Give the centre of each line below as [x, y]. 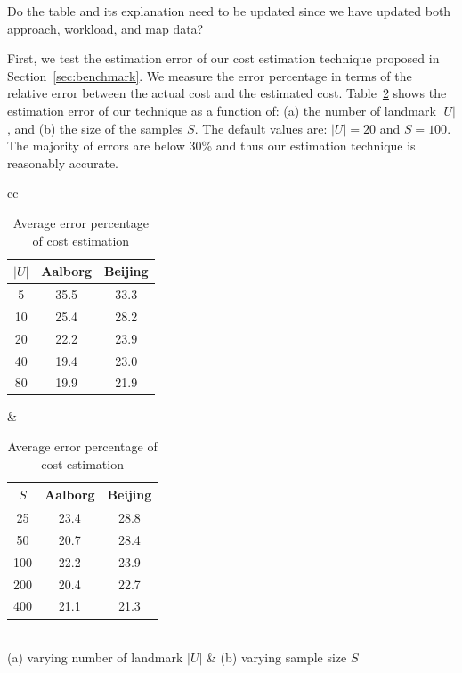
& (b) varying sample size [276, 657]
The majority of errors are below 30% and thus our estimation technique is [211, 146]
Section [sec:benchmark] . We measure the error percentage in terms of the [210, 75]
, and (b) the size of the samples [95, 128]
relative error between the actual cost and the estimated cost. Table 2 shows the [227, 93]
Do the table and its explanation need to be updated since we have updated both [229, 11]
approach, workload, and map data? [105, 28]
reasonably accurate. [63, 162]
